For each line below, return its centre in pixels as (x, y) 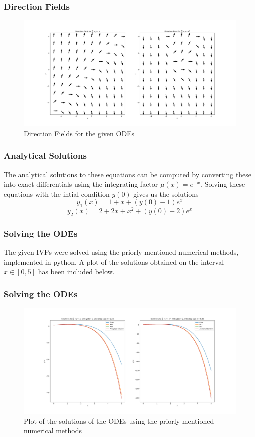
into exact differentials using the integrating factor (81, 184)
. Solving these (223, 184)
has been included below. (76, 271)
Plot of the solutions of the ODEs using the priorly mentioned (119, 420)
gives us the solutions (166, 194)
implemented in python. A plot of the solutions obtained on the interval (114, 261)
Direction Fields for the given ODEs (79, 133)
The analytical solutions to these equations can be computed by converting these (128, 174)
